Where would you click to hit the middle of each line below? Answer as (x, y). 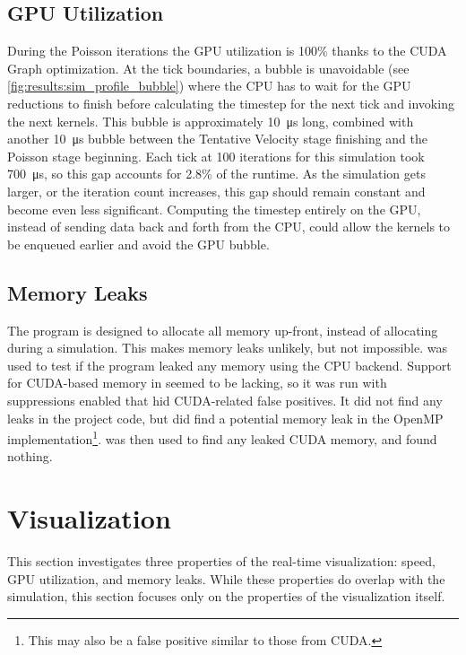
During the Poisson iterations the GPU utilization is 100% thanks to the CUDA (227, 51)
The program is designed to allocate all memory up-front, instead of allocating (223, 330)
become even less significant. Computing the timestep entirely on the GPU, (214, 209)
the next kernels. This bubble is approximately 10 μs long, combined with (211, 121)
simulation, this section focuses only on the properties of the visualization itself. (226, 596)
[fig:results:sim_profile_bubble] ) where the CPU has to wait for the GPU (209, 86)
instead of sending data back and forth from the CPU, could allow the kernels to (229, 227)
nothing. (30, 456)
